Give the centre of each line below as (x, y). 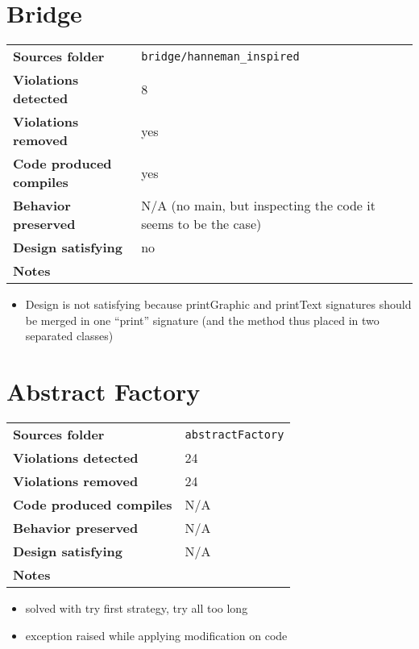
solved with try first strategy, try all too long (137, 608)
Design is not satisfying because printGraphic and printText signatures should (218, 304)
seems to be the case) (201, 224)
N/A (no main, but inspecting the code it (258, 206)
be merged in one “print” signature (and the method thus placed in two (202, 320)
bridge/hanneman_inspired (220, 56)
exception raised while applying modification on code (156, 635)
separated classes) (69, 336)
